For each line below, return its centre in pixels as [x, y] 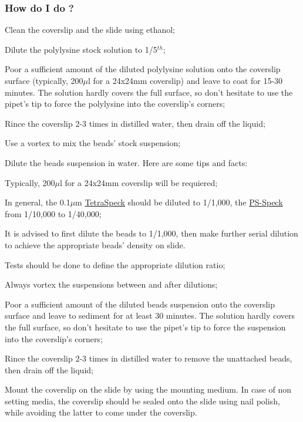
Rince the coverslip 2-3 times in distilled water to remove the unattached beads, [149, 358]
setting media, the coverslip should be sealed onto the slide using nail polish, [142, 401]
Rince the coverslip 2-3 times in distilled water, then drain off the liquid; [135, 123]
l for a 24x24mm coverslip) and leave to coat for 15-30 [185, 80]
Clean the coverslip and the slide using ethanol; [90, 30]
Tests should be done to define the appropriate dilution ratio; [115, 264]
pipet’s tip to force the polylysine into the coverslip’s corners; [115, 104]
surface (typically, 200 [44, 80]
